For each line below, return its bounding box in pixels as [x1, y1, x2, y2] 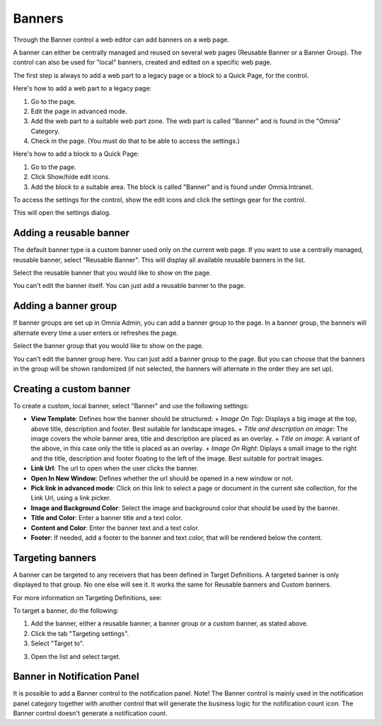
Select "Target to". [30, 639, 84, 647]
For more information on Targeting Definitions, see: [13, 593, 162, 601]
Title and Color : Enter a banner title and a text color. [30, 514, 183, 522]
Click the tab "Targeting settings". [30, 629, 129, 638]
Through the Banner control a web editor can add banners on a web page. [13, 35, 230, 44]
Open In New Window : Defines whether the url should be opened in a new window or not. [30, 474, 294, 483]
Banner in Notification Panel [13, 671, 139, 683]
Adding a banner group [13, 300, 117, 312]
